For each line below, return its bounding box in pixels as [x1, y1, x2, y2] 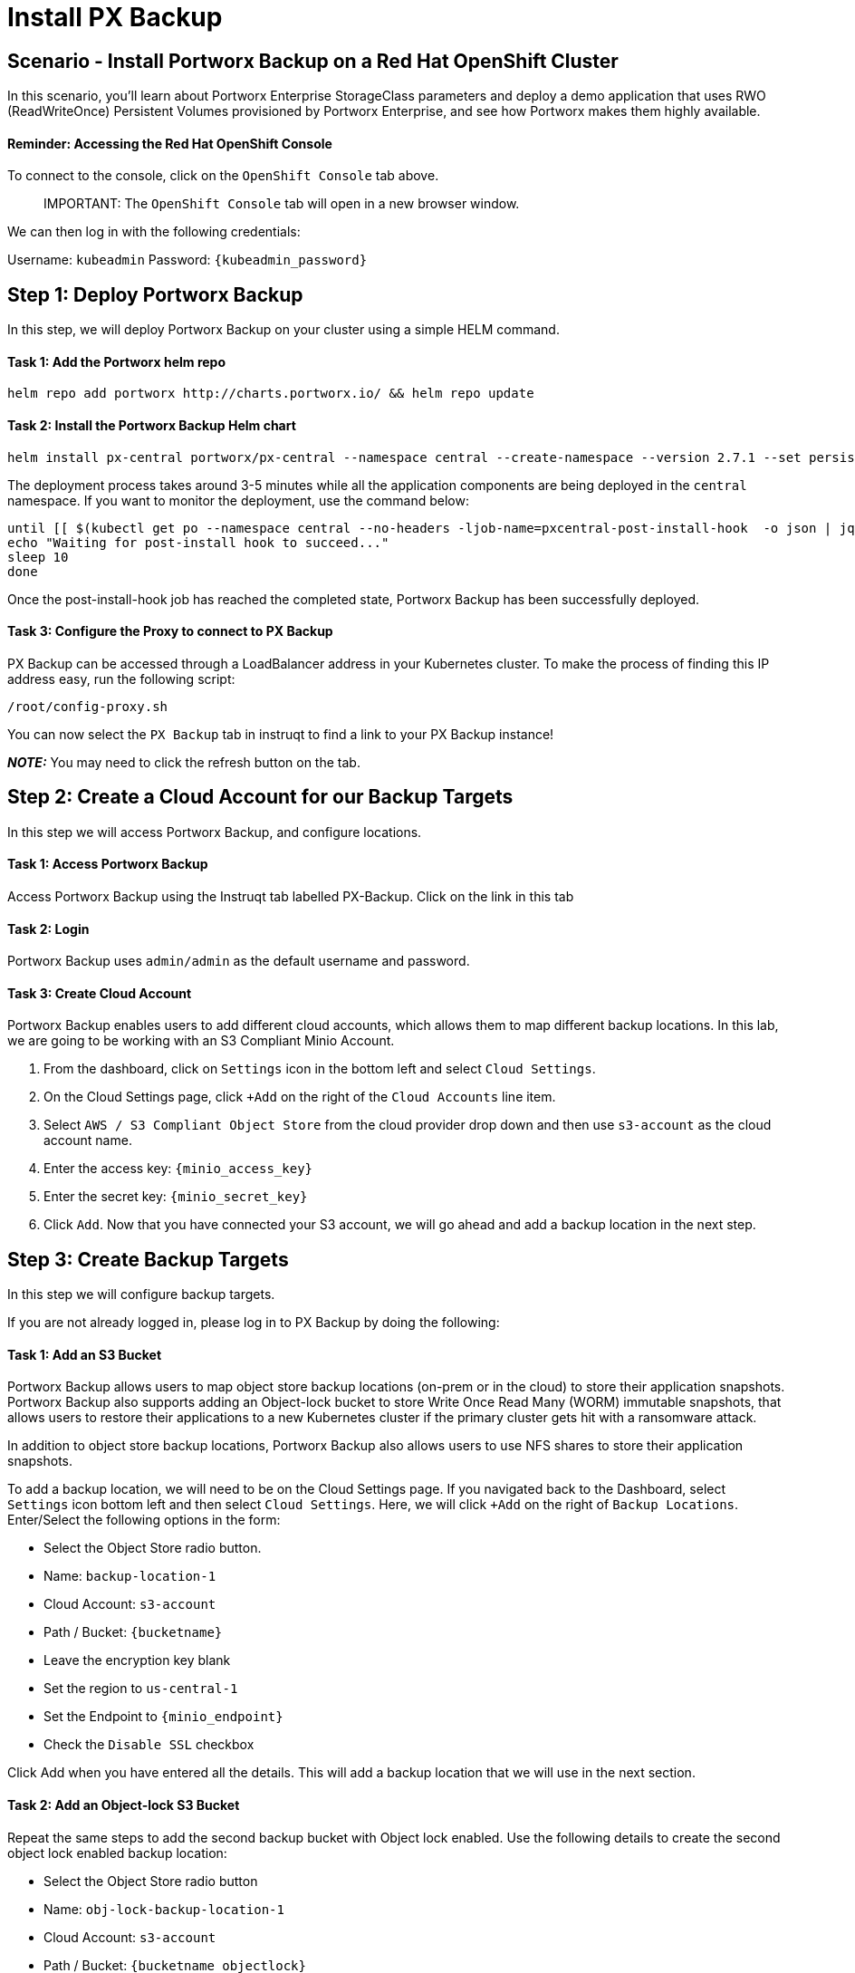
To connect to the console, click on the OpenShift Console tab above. [7, 168, 439, 184]
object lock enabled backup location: [7, 1844, 227, 1861]
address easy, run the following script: [7, 670, 235, 687]
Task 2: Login [7, 920, 90, 937]
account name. [43, 1132, 132, 1149]
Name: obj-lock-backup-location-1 [43, 1901, 284, 1917]
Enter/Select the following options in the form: [7, 1512, 281, 1528]
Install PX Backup [7, 2, 223, 33]
